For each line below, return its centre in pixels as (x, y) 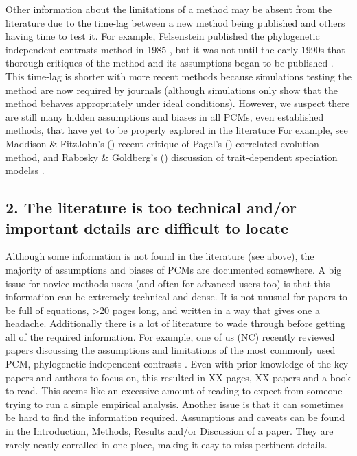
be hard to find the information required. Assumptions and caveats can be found (175, 417)
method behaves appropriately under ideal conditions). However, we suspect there (178, 103)
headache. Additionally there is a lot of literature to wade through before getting (175, 323)
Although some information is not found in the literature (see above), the (160, 256)
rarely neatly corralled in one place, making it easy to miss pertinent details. (166, 444)
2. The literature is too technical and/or (151, 207)
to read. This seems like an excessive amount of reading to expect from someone (174, 391)
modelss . (25, 170)
